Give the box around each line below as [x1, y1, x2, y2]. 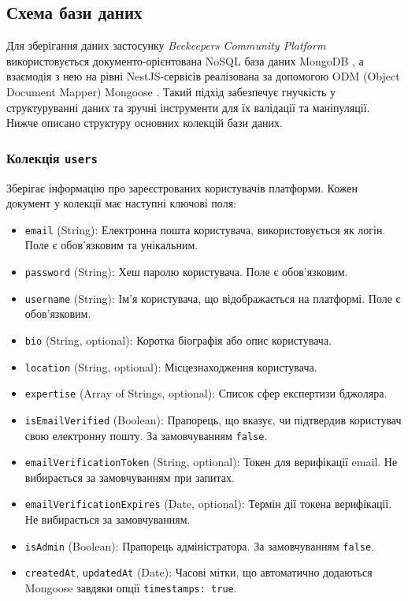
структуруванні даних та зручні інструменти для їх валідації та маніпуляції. [6, 99, 370, 115]
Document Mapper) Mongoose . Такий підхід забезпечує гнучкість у [6, 83, 336, 99]
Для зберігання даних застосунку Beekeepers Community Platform [6, 37, 326, 54]
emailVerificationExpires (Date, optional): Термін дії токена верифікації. [24, 495, 392, 512]
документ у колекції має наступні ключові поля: [6, 195, 236, 211]
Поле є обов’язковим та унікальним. [24, 237, 198, 253]
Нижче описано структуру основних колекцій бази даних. [6, 114, 283, 131]
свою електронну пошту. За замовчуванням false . [24, 427, 268, 443]
